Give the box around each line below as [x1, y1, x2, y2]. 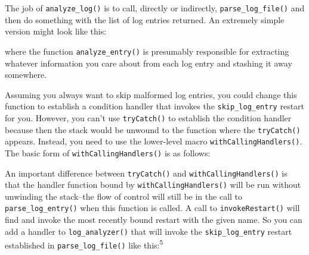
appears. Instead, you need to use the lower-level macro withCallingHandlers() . [5, 135, 302, 147]
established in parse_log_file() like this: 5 [5, 237, 163, 251]
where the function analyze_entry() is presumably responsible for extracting [5, 45, 289, 57]
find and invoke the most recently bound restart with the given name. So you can [5, 213, 302, 226]
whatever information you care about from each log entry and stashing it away [5, 56, 292, 69]
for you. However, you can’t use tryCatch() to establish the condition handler [5, 111, 292, 124]
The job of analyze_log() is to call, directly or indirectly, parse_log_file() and [5, 2, 305, 14]
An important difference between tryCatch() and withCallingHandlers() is [5, 166, 288, 179]
